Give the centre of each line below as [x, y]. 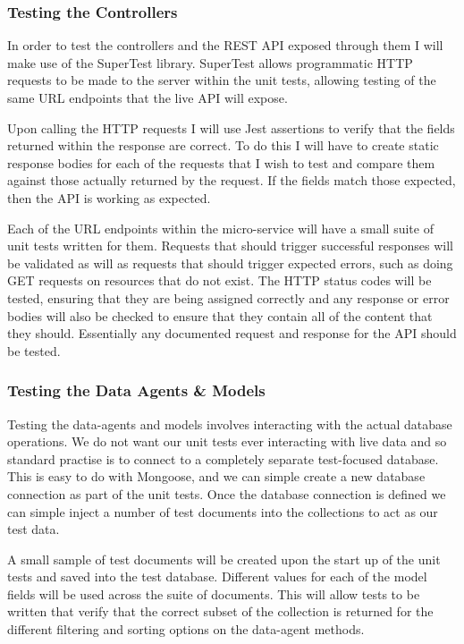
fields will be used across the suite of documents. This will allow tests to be [214, 593]
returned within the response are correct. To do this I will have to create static [223, 145]
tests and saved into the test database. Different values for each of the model [217, 576]
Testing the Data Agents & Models [136, 390]
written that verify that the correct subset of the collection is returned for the [220, 611]
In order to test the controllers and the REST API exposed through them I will [225, 45]
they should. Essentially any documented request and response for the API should [232, 333]
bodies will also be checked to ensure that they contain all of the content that [220, 315]
